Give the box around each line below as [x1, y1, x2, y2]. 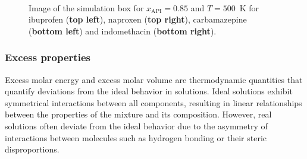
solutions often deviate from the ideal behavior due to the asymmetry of [5, 119, 268, 132]
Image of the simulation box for [29, 1, 144, 14]
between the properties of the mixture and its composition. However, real [5, 108, 272, 120]
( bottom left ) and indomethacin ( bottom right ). [29, 24, 217, 37]
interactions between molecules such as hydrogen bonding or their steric [5, 131, 267, 144]
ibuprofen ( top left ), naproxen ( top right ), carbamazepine [29, 13, 247, 26]
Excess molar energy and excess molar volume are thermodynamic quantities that [5, 73, 303, 85]
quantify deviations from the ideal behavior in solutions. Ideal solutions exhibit [5, 85, 293, 97]
